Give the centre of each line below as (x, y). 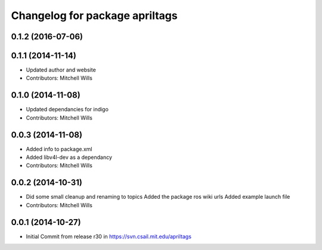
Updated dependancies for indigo (67, 110)
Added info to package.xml (59, 149)
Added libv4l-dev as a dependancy (69, 157)
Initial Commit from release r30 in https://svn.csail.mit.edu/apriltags (109, 236)
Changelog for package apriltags (95, 15)
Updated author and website (61, 70)
